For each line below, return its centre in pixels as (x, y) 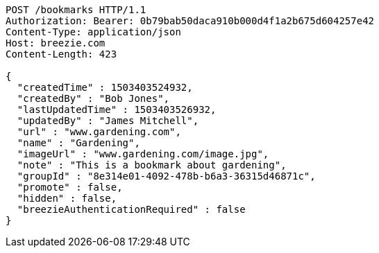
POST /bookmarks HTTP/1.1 (76, 10)
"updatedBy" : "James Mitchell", (108, 121)
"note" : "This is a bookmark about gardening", (152, 165)
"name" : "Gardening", (78, 143)
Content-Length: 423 (61, 54)
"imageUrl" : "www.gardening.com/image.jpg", (143, 154)
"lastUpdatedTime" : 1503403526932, (117, 110)
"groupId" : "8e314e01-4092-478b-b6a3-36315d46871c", (166, 176)
